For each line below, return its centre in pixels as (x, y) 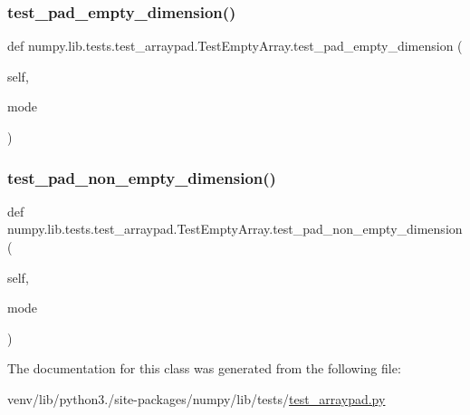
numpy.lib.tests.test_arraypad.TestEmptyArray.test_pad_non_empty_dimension (235, 229)
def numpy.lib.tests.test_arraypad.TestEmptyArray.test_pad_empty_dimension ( (235, 46)
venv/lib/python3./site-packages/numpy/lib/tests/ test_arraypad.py (197, 398)
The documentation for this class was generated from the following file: (204, 368)
